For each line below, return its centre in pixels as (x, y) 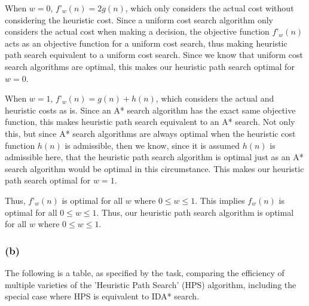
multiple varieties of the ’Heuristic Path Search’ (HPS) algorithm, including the (151, 284)
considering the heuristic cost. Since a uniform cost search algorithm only (139, 19)
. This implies (220, 200)
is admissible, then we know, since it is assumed (152, 145)
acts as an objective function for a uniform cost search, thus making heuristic (146, 43)
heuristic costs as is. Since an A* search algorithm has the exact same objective (150, 110)
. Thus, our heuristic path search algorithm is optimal (195, 212)
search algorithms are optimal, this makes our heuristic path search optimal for (150, 66)
